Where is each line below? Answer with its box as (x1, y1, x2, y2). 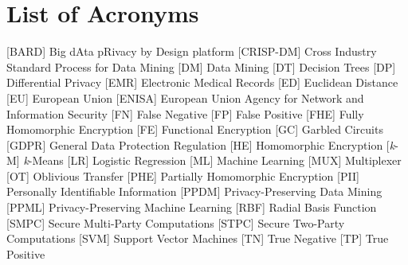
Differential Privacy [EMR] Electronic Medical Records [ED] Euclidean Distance (6, 74, 398, 91)
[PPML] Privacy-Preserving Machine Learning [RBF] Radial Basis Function (6, 199, 377, 216)
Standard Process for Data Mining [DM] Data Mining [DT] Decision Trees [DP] (6, 58, 396, 75)
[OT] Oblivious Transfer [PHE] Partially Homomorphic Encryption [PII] (6, 167, 359, 184)
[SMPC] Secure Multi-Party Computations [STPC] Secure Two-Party (6, 214, 345, 231)
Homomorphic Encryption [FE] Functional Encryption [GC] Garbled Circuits (6, 121, 383, 138)
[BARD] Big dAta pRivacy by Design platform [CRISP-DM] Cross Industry (6, 43, 377, 60)
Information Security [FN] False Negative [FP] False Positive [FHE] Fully (6, 105, 364, 122)
